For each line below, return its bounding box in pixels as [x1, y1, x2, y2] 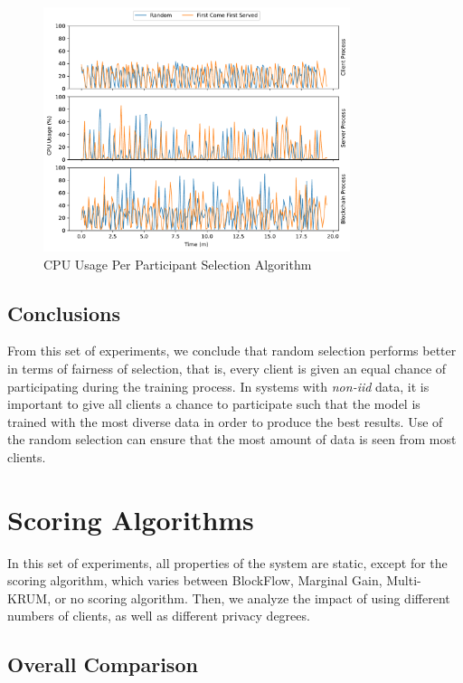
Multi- [386, 571, 421, 590]
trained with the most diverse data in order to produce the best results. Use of [7, 412, 443, 431]
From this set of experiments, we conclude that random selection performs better [7, 341, 457, 360]
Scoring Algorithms [7, 500, 254, 537]
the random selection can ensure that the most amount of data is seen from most [7, 430, 457, 449]
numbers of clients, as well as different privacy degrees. [7, 606, 310, 625]
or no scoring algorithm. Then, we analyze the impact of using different [54, 588, 450, 607]
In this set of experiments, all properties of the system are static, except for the [7, 553, 448, 572]
